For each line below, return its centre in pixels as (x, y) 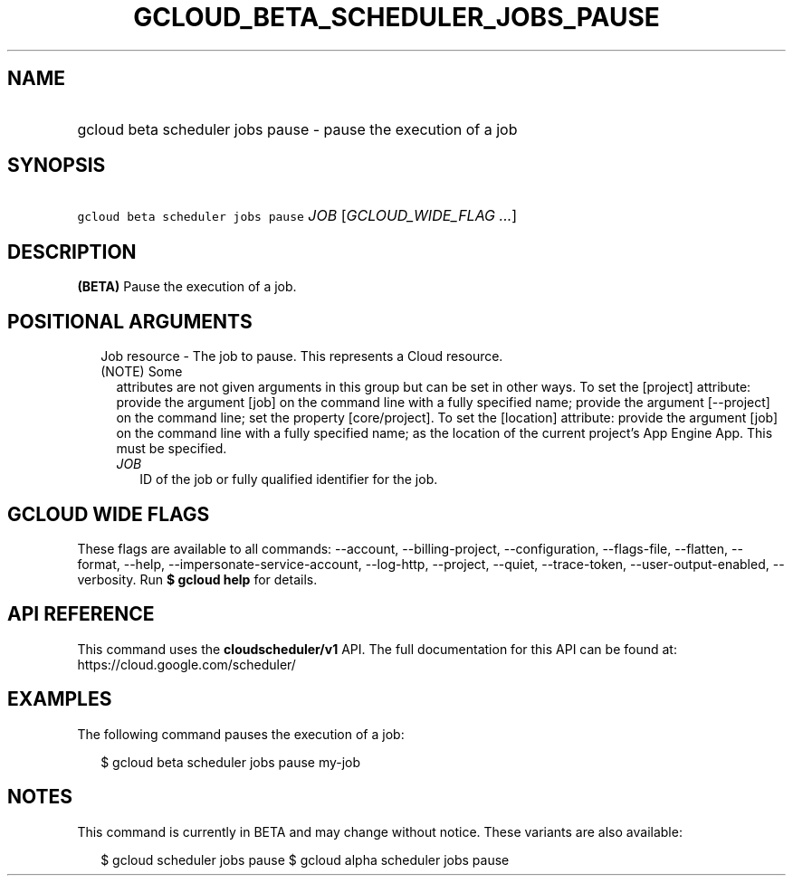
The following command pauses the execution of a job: (241, 734)
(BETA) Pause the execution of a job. (187, 287)
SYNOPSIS (57, 166)
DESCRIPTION (72, 252)
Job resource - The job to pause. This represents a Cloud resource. (302, 356)
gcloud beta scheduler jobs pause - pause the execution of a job (297, 129)
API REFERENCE (81, 614)
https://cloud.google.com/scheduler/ (186, 664)
